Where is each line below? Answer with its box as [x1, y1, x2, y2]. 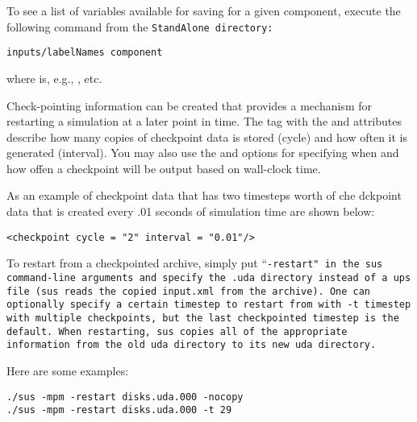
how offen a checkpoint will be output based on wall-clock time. [6, 159, 321, 176]
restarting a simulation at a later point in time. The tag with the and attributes [6, 113, 402, 130]
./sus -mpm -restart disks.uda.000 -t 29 [6, 404, 232, 416]
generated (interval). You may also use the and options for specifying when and [6, 144, 399, 161]
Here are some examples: [6, 362, 129, 379]
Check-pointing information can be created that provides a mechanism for [6, 97, 372, 114]
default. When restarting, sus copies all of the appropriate [6, 325, 348, 337]
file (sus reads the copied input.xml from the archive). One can [6, 285, 371, 297]
